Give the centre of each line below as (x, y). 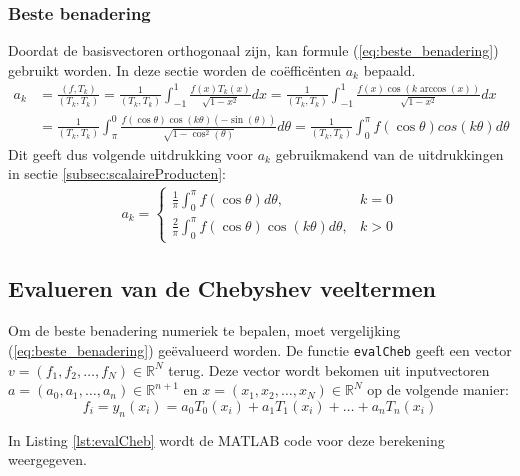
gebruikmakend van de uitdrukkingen (389, 153)
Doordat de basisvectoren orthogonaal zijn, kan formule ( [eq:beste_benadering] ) (253, 50)
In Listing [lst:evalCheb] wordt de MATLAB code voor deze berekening (226, 439)
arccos (433, 88)
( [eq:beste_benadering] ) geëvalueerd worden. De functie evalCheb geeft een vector (260, 349)
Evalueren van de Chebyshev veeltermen (222, 288)
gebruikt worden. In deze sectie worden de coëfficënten (175, 69)
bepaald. (389, 69)
